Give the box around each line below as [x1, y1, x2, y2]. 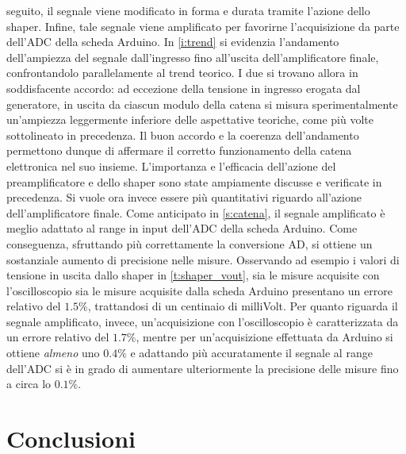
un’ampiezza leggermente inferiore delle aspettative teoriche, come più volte [6, 111, 373, 128]
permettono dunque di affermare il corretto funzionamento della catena [6, 142, 352, 159]
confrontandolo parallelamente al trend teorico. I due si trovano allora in [6, 64, 358, 81]
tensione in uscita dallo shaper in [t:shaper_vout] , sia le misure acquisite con [6, 267, 380, 283]
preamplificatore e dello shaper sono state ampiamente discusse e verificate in [6, 173, 382, 190]
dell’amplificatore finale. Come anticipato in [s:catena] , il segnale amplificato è [6, 204, 385, 221]
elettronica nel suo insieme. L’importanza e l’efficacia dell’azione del [6, 157, 336, 174]
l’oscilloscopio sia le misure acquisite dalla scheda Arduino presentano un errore [6, 282, 393, 298]
